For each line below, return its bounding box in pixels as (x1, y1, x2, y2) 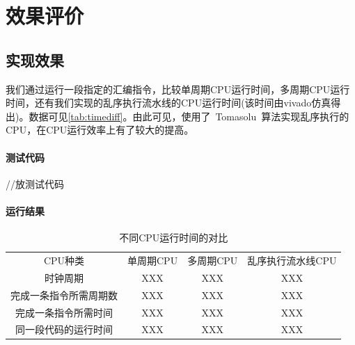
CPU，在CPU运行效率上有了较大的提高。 (6, 122, 194, 137)
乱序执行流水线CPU (247, 252, 337, 267)
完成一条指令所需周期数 (10, 287, 118, 302)
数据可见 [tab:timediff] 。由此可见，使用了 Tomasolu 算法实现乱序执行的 (29, 109, 349, 123)
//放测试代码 (6, 176, 64, 191)
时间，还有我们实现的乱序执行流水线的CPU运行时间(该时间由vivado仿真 (6, 95, 331, 110)
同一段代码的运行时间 (15, 322, 113, 337)
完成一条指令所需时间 (15, 305, 113, 319)
